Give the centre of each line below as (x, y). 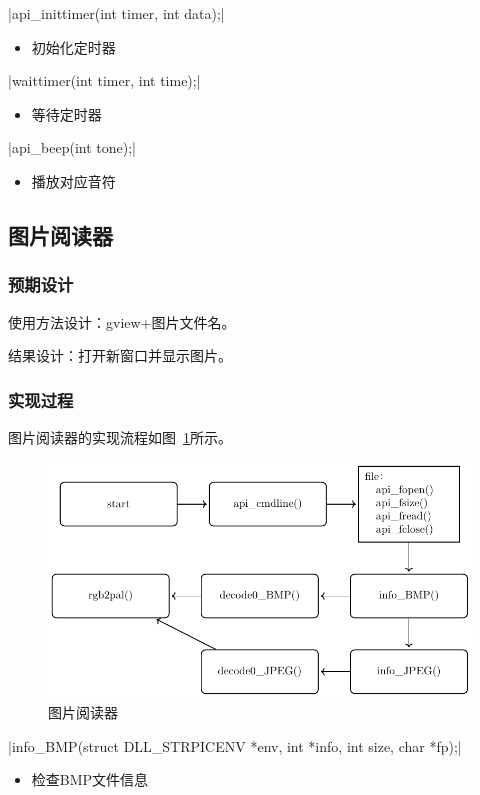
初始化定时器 (73, 46)
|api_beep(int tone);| (72, 147)
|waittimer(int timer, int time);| (104, 80)
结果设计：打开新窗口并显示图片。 (120, 355)
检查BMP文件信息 (90, 779)
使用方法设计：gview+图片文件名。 (122, 321)
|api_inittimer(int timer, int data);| (116, 13)
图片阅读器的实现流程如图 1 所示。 (120, 436)
